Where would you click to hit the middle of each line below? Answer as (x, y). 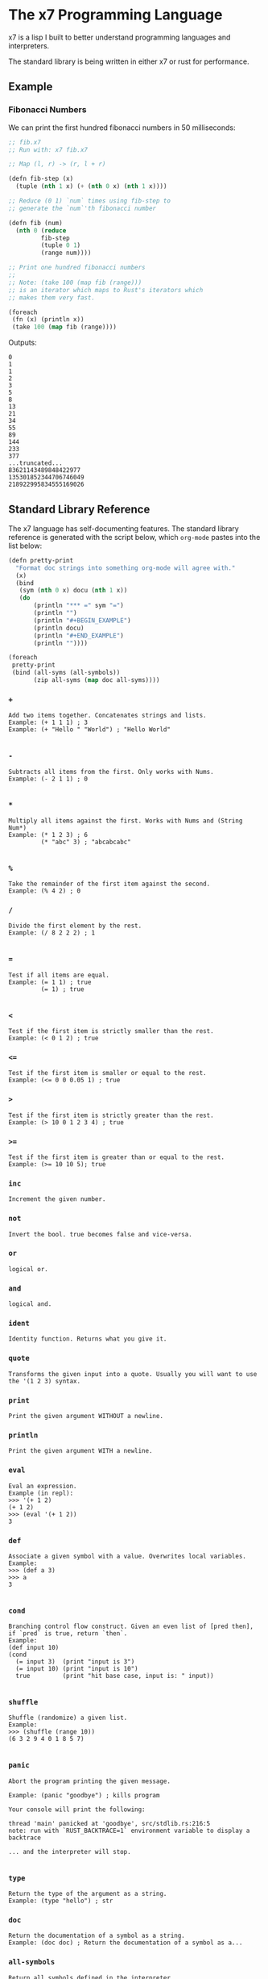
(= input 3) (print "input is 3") (75, 1662)
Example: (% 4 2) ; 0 (45, 891)
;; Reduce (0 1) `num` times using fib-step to (90, 201)
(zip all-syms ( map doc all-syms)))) (97, 680)
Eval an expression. (43, 1486)
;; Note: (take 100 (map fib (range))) (75, 282)
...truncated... (35, 463)
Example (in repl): (41, 1493)
